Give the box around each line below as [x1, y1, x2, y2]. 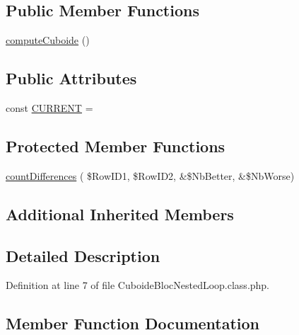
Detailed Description [6, 244, 160, 266]
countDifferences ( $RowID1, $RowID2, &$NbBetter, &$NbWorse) [6, 168, 295, 183]
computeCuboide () [6, 33, 90, 47]
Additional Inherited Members [6, 203, 234, 225]
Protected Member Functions [6, 135, 225, 157]
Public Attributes [6, 67, 137, 89]
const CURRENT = [6, 101, 93, 115]
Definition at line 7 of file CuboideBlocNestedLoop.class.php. [6, 278, 270, 293]
